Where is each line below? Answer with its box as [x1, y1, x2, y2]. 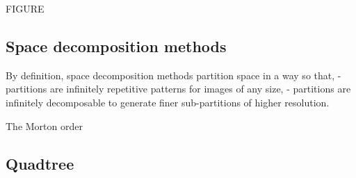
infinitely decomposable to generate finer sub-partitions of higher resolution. [6, 95, 330, 109]
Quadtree [6, 152, 74, 174]
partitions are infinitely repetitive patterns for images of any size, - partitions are [6, 81, 351, 96]
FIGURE [6, 1, 44, 15]
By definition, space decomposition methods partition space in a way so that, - [6, 67, 341, 82]
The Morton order [6, 118, 83, 133]
